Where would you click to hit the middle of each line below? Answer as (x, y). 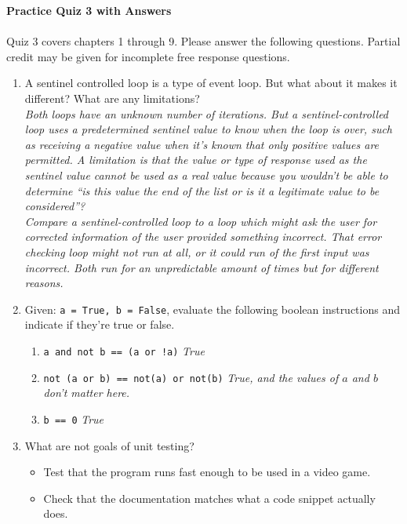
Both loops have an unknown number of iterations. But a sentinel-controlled (207, 113)
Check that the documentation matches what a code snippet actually (209, 498)
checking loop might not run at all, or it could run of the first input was (197, 251)
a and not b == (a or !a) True (124, 350)
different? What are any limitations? (112, 98)
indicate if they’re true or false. (100, 324)
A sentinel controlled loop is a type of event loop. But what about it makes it (211, 83)
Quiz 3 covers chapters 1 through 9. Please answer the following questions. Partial (203, 41)
